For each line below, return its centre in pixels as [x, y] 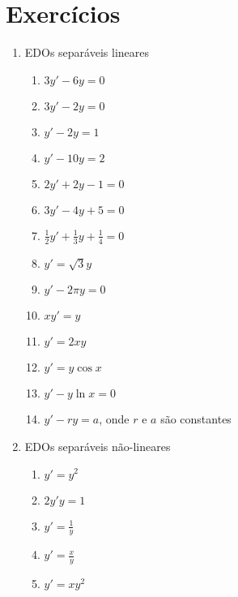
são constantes [196, 419]
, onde [114, 419]
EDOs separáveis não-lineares [98, 446]
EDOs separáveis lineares [87, 52]
